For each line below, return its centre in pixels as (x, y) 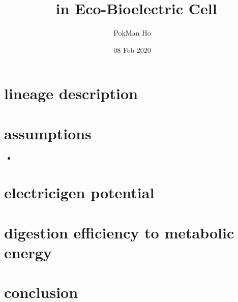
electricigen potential (79, 192)
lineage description (71, 93)
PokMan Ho (132, 33)
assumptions (48, 133)
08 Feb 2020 (132, 50)
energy (28, 252)
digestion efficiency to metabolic (119, 232)
